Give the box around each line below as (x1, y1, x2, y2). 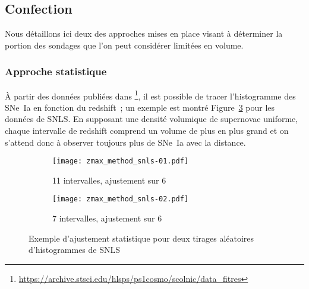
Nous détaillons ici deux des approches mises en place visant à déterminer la (5, 27, 283, 40)
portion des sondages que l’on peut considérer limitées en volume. (5, 38, 244, 51)
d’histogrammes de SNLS (29, 243, 120, 256)
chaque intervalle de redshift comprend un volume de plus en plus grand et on (5, 124, 289, 137)
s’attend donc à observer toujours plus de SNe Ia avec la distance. (5, 136, 246, 148)
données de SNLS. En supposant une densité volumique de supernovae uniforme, (5, 113, 298, 125)
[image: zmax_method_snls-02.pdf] (52, 195, 189, 204)
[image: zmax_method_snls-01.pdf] (52, 157, 189, 166)
